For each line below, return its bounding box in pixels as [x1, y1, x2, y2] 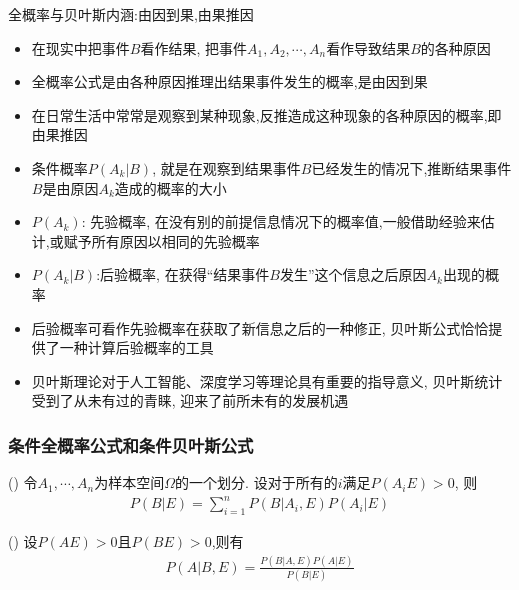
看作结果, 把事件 [140, 37, 247, 58]
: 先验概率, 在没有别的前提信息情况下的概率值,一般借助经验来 [81, 211, 481, 232]
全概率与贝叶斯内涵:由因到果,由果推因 [8, 4, 254, 24]
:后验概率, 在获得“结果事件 [96, 264, 270, 285]
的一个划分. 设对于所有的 [175, 472, 338, 493]
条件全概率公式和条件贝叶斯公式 [8, 432, 254, 457]
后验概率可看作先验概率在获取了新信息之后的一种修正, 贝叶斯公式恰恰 [31, 317, 489, 338]
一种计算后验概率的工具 [59, 337, 214, 358]
